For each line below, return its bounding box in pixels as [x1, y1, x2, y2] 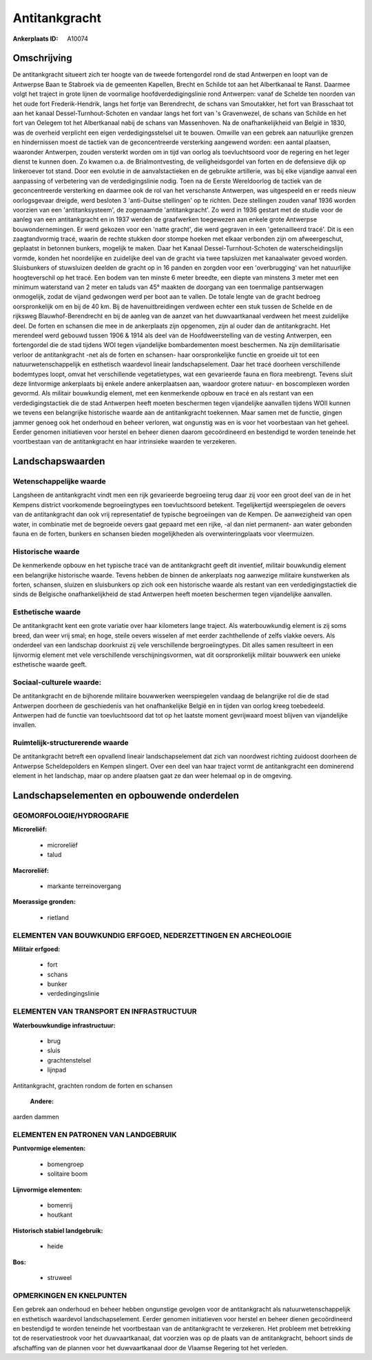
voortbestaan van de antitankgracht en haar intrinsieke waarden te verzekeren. [12, 437, 237, 446]
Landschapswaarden [12, 455, 105, 467]
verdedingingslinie [47, 989, 100, 998]
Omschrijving [12, 52, 72, 64]
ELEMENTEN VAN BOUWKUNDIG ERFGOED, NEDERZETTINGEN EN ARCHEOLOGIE [12, 930, 292, 940]
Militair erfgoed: [12, 945, 61, 953]
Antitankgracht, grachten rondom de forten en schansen [12, 1081, 173, 1090]
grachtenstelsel [47, 1056, 92, 1064]
